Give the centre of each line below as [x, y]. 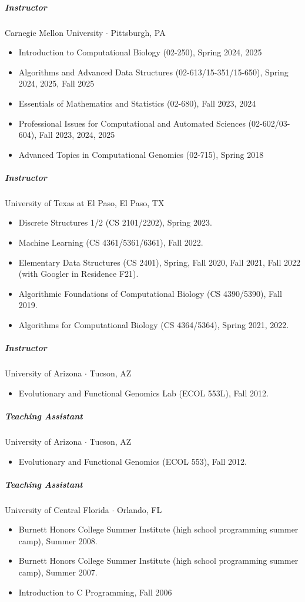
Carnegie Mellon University [54, 32]
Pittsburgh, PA [138, 32]
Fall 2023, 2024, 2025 [77, 135]
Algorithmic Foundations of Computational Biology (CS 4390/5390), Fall [150, 293]
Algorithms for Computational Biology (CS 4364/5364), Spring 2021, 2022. [154, 325]
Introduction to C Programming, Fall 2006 [95, 592]
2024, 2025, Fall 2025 [56, 83]
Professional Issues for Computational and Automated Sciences [132, 123]
